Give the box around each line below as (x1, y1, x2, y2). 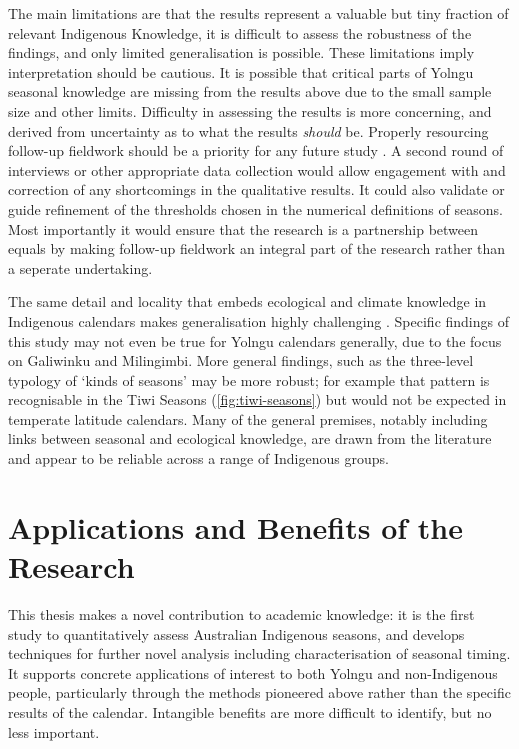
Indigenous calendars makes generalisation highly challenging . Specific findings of (8, 310, 510, 331)
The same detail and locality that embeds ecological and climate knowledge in (8, 291, 487, 312)
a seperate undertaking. (8, 257, 153, 278)
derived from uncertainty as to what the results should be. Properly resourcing (8, 120, 489, 141)
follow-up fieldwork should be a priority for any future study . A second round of (8, 140, 504, 161)
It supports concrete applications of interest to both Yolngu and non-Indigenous (8, 662, 498, 683)
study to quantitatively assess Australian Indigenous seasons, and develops (8, 623, 465, 644)
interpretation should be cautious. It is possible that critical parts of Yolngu (8, 61, 474, 82)
